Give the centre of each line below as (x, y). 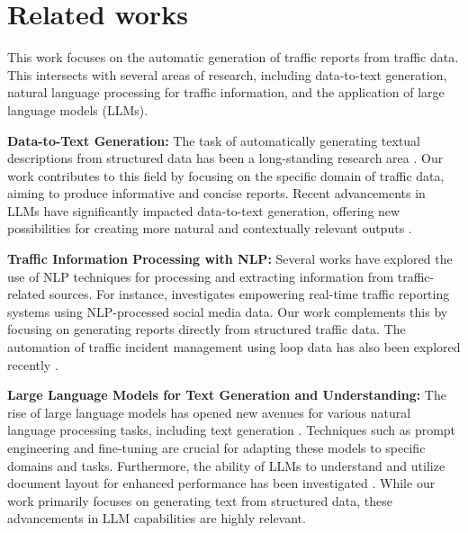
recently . (33, 364)
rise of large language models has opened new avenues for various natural (209, 412)
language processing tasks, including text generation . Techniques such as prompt (232, 430)
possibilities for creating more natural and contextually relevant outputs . (210, 228)
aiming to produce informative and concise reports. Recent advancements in (216, 193)
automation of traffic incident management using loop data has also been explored (234, 347)
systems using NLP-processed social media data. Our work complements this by (228, 311)
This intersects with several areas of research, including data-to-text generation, (227, 74)
